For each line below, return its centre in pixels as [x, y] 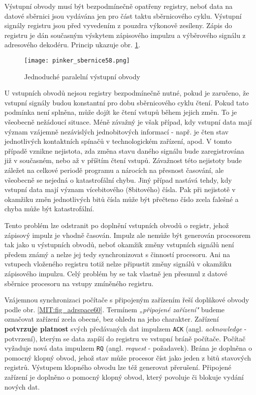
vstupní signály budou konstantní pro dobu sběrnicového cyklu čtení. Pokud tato [127, 102]
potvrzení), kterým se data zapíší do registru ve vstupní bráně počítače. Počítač [125, 338]
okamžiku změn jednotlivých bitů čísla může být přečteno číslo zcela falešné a [122, 199]
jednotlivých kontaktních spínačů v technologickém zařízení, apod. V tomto [118, 141]
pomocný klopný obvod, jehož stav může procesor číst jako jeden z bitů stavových [128, 357]
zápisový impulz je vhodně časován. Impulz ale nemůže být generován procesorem [128, 235]
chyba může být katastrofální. [49, 209]
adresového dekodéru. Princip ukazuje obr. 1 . [72, 45]
